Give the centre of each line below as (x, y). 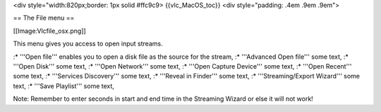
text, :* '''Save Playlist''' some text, (64, 86)
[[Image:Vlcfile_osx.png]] (49, 31)
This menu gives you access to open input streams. (88, 44)
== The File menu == (44, 18)
